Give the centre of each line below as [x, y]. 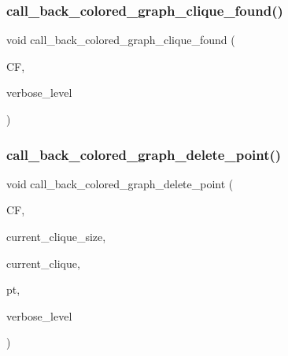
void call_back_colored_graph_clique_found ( [121, 40]
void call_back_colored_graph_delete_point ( [120, 183]
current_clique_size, [56, 236]
